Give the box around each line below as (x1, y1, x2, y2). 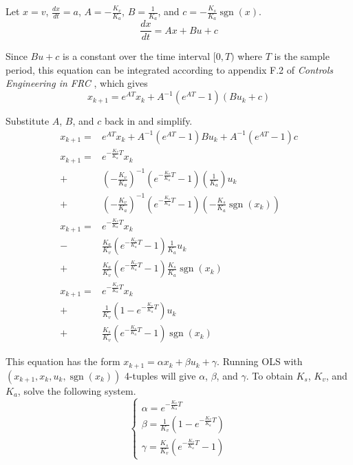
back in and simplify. (104, 114, 193, 128)
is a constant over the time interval (63, 49, 211, 63)
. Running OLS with (217, 354, 303, 369)
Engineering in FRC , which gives (6, 76, 148, 90)
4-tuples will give (124, 368, 196, 382)
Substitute (6, 114, 50, 128)
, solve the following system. (17, 383, 136, 397)
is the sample (274, 49, 330, 63)
